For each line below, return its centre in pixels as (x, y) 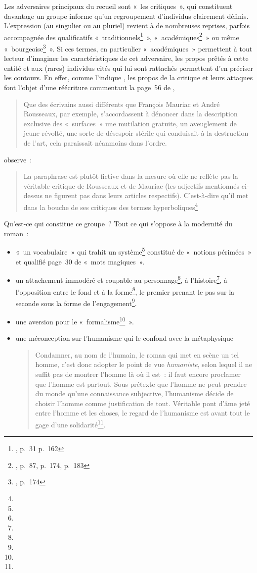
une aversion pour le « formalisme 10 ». (75, 321)
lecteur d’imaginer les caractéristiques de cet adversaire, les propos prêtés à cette (126, 58)
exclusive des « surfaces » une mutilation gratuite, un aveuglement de (130, 123)
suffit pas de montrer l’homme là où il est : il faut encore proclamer (138, 374)
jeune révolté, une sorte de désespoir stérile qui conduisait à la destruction (136, 133)
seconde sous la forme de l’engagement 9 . (76, 302)
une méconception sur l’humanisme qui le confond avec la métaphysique (124, 338)
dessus (33, 195)
